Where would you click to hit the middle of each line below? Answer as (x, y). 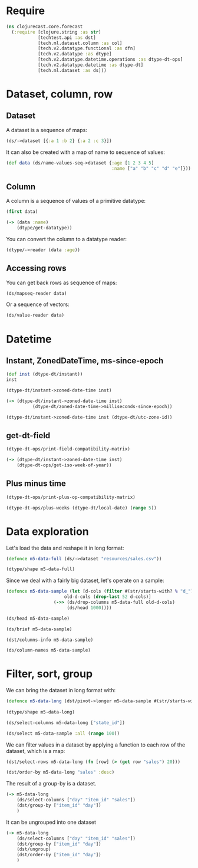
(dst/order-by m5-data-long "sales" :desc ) (60, 772)
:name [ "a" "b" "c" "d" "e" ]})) (151, 168)
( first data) (22, 212)
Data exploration (48, 531)
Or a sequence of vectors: (38, 304)
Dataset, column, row (60, 94)
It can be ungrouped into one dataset (51, 822)
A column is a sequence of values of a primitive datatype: (76, 201)
